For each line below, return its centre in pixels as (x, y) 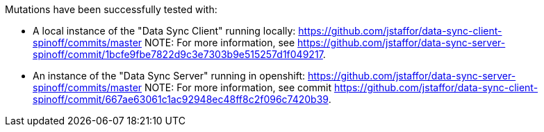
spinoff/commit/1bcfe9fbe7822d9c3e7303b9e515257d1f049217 (178, 54)
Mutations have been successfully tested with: (111, 9)
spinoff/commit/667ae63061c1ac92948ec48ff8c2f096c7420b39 (181, 99)
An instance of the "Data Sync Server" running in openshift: (169, 76)
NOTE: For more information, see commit (238, 87)
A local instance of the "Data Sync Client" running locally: (164, 31)
